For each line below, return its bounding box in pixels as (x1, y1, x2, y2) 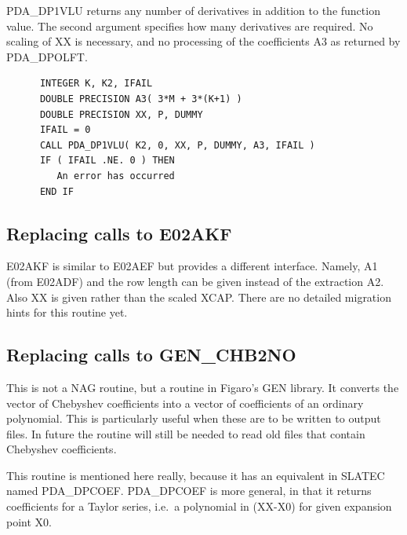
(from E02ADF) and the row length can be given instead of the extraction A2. (6, 273, 384, 289)
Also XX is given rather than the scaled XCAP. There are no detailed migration (6, 288, 391, 305)
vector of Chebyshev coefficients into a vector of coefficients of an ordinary (6, 394, 364, 411)
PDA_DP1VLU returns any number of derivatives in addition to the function (6, 2, 380, 18)
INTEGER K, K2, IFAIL (39, 78, 153, 90)
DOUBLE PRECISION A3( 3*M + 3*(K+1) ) (39, 93, 242, 104)
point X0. (6, 513, 52, 530)
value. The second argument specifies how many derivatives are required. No (6, 17, 373, 34)
